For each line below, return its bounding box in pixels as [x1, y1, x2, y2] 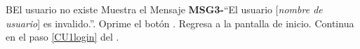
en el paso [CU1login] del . [6, 29, 119, 44]
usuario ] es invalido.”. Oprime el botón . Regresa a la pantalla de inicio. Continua [6, 15, 354, 30]
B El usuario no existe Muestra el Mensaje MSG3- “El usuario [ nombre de [6, 2, 323, 16]
